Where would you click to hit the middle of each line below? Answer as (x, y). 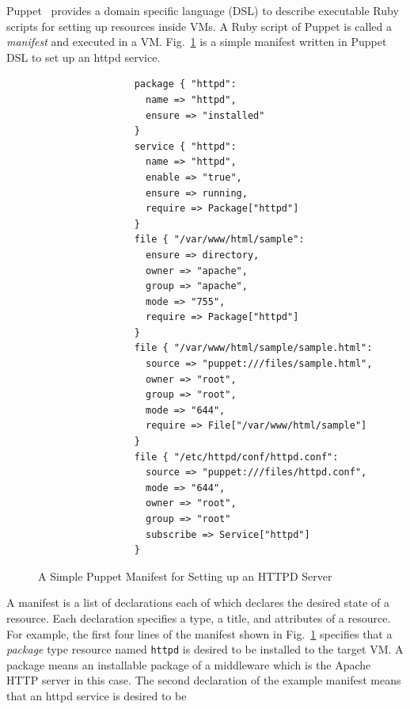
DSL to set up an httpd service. (84, 57)
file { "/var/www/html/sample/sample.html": (253, 348)
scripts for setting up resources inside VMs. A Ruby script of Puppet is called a (199, 26)
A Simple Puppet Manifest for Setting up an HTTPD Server (185, 576)
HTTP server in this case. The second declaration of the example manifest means (204, 680)
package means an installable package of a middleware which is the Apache (189, 664)
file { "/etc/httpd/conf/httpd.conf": (236, 457)
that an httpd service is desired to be (97, 696)
